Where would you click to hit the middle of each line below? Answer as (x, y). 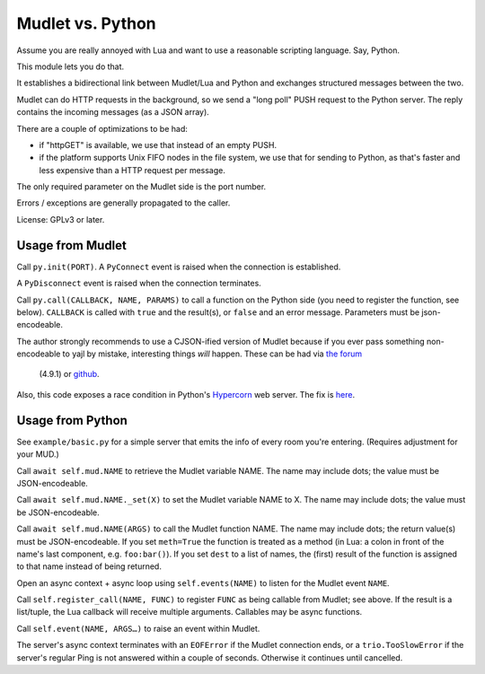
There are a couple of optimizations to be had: (102, 128)
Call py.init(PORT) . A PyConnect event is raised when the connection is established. (179, 267)
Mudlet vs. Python (86, 23)
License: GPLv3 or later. (61, 219)
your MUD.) (38, 454)
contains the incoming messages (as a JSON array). (113, 112)
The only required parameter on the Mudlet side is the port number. (141, 187)
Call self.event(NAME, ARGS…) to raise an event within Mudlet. (138, 628)
